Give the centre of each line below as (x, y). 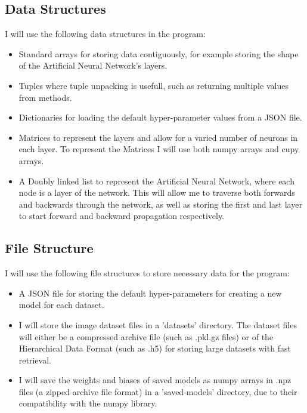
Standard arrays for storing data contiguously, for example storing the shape (159, 53)
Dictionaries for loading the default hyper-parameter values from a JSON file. (160, 117)
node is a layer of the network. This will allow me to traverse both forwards (157, 192)
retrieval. (35, 360)
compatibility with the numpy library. (88, 403)
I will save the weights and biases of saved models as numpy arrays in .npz (155, 380)
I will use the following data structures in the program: (105, 34)
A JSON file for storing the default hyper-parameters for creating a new (150, 293)
